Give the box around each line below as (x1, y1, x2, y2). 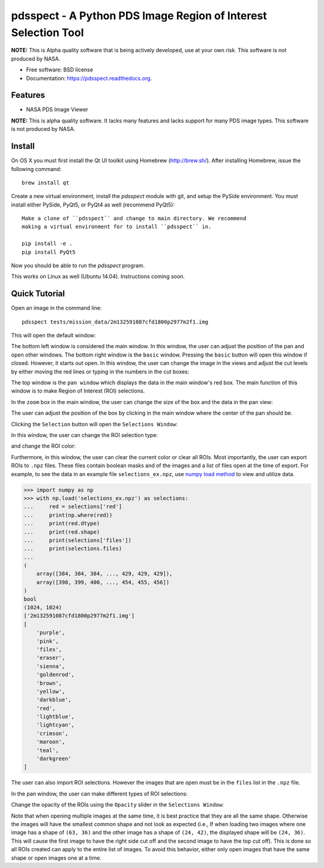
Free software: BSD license (26, 66, 93, 73)
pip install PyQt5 (22, 249, 76, 255)
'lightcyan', (36, 722, 75, 729)
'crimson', (36, 730, 68, 737)
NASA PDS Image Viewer (26, 106, 88, 113)
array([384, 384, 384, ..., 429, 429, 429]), (36, 570, 173, 577)
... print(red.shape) (23, 528, 100, 535)
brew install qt (22, 179, 70, 186)
